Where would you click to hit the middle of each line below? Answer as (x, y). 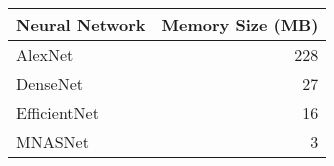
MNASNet (52, 141)
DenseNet (49, 83)
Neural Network (81, 24)
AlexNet (45, 54)
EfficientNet (57, 112)
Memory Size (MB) (240, 24)
